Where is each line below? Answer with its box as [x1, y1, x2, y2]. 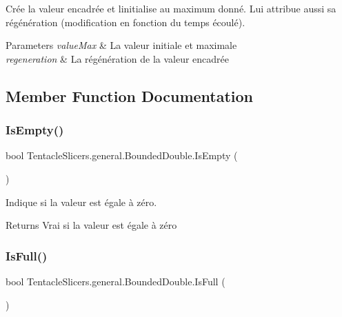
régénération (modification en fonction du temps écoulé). [6, 14, 245, 29]
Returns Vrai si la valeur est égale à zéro [6, 218, 177, 232]
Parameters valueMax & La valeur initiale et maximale [6, 38, 237, 52]
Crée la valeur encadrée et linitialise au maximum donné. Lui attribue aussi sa [6, 1, 336, 15]
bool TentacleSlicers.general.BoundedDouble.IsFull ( [6, 274, 225, 288]
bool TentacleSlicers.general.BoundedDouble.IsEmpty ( [6, 148, 238, 163]
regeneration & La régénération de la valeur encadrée [6, 51, 230, 65]
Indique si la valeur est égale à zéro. [6, 194, 157, 209]
